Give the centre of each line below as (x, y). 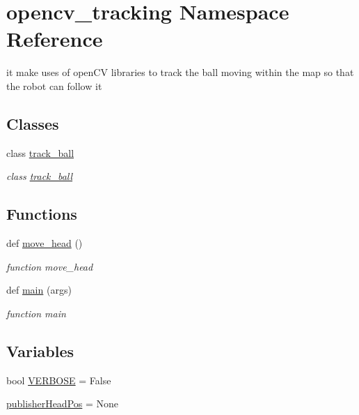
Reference (55, 39)
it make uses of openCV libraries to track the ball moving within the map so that (180, 72)
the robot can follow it (54, 85)
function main (36, 313)
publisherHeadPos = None (63, 403)
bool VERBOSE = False (59, 380)
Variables (40, 350)
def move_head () (45, 243)
